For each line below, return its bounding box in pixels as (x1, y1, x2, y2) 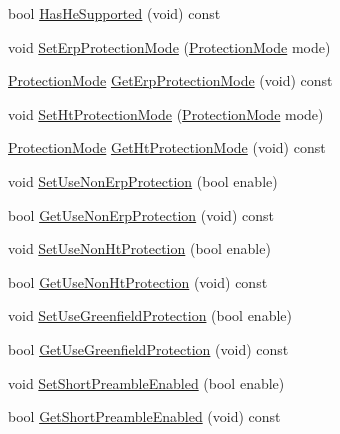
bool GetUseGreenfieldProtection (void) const (8, 338, 289, 359)
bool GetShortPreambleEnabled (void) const (8, 406, 281, 427)
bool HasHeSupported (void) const (8, 3, 221, 23)
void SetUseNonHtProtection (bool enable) (8, 238, 271, 259)
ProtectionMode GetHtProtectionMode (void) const (8, 137, 326, 158)
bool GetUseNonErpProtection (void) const (8, 204, 274, 225)
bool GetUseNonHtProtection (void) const (8, 271, 268, 292)
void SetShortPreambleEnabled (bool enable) (8, 372, 285, 393)
